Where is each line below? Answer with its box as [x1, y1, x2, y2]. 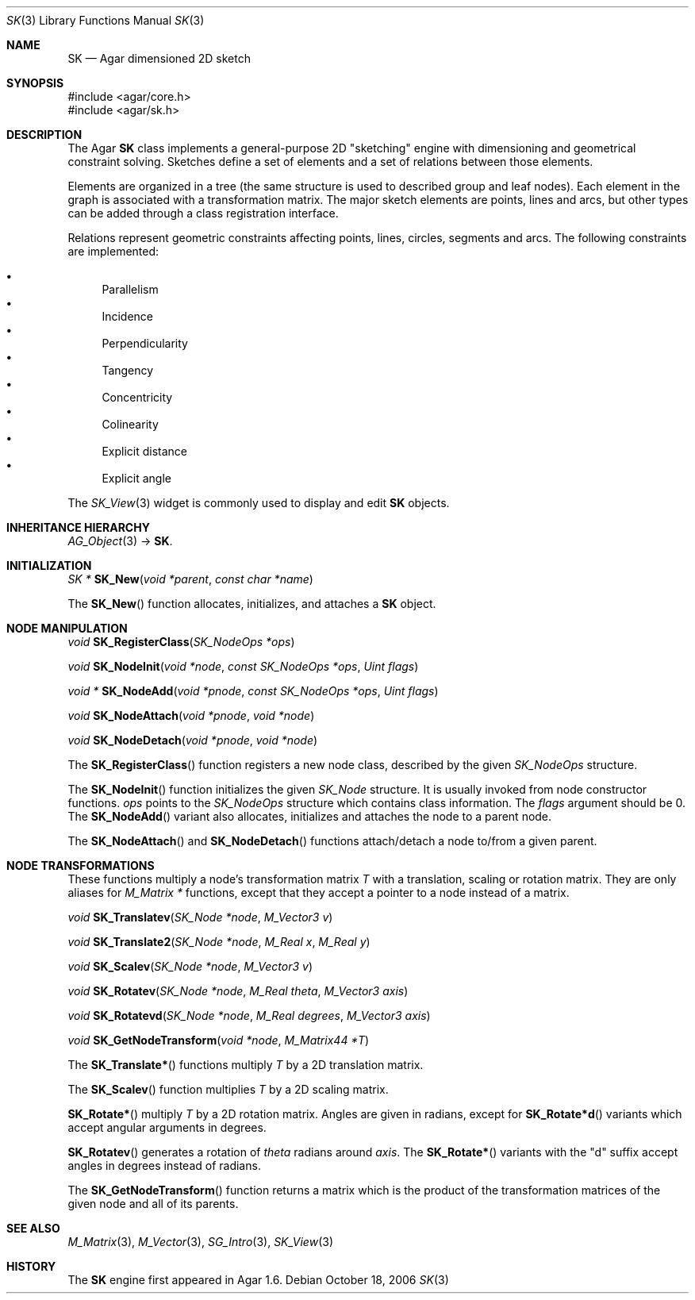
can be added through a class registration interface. [67, 206, 339, 220]
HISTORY [6, 1260, 56, 1273]
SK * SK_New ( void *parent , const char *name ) [67, 572, 313, 586]
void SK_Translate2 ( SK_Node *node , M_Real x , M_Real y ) [67, 935, 371, 948]
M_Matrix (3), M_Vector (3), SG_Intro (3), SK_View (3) [67, 1235, 333, 1248]
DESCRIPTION [6, 128, 83, 141]
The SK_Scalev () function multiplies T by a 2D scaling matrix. [67, 1083, 389, 1096]
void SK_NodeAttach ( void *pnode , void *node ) [67, 709, 315, 722]
